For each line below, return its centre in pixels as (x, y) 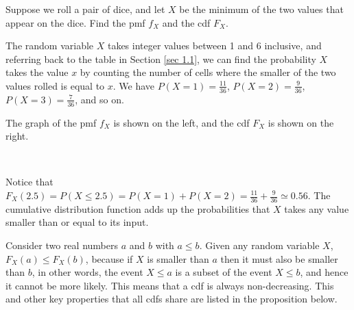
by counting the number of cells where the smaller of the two (208, 72)
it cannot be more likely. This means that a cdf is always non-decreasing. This (170, 285)
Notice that (29, 182)
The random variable (50, 46)
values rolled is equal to (55, 85)
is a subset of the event (224, 272)
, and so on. (99, 99)
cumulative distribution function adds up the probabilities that (138, 208)
